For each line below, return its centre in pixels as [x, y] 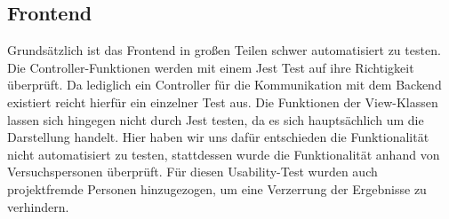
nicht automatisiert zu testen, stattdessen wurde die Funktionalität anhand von [224, 154]
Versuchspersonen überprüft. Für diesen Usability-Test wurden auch [192, 172]
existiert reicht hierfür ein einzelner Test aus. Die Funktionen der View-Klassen [223, 102]
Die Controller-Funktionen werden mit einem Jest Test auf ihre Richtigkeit [211, 67]
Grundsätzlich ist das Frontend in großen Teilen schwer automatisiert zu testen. [224, 50]
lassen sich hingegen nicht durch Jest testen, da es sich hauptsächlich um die [216, 119]
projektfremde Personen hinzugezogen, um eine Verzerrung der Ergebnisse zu [217, 188]
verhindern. [38, 206]
